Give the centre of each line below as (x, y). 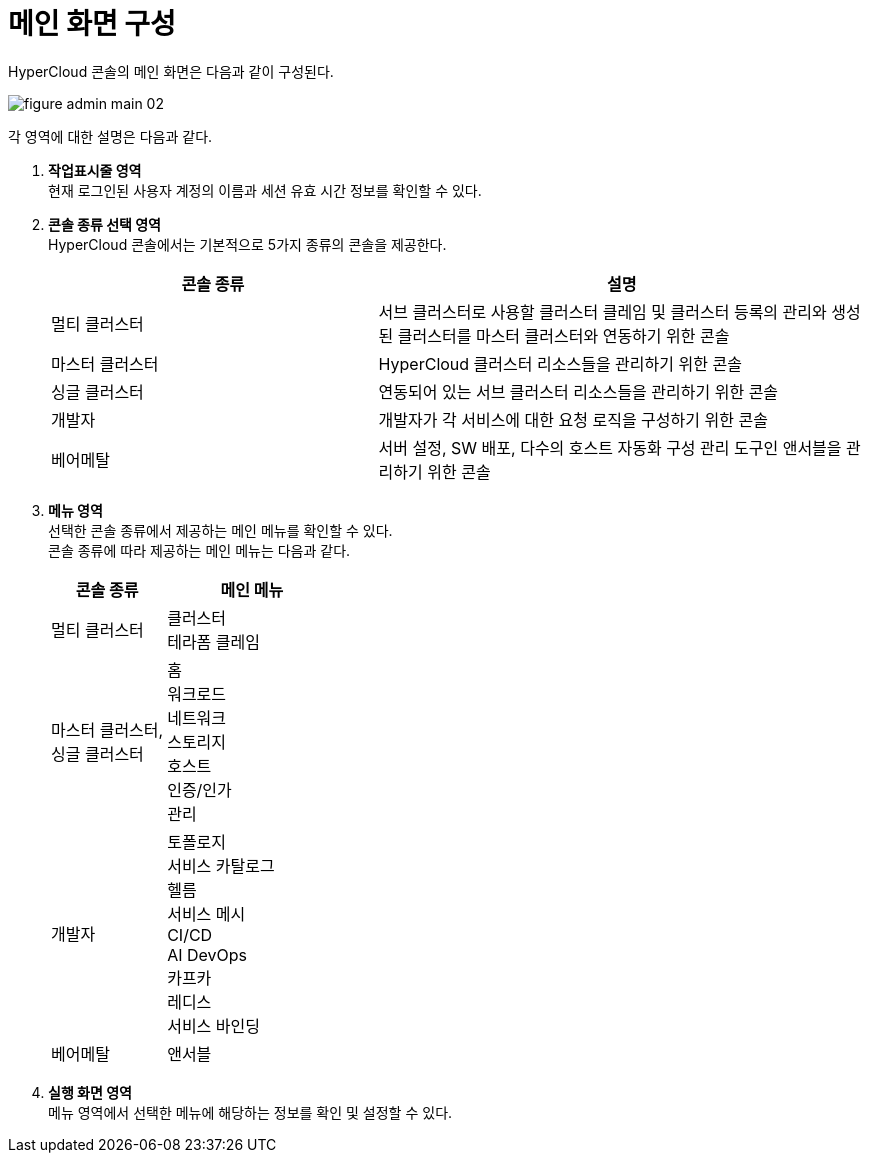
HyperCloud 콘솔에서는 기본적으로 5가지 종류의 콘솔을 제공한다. (247, 244)
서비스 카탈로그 (221, 865)
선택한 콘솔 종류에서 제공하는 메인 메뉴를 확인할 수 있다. (220, 530)
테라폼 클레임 (213, 641)
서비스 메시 (206, 913)
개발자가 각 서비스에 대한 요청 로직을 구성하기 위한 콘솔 (573, 419)
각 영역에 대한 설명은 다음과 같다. (110, 136)
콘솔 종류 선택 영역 (104, 224)
